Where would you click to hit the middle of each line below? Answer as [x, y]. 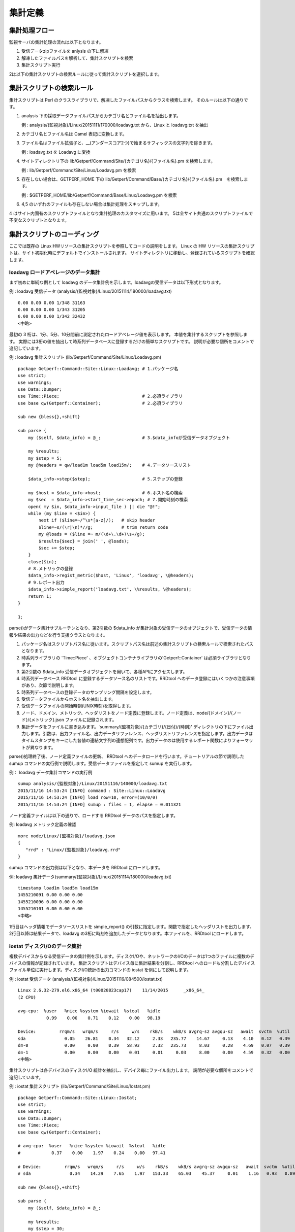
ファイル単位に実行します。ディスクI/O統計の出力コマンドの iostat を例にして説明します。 [100, 970]
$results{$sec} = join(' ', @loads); [84, 541]
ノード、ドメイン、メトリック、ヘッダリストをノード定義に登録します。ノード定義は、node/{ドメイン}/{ [127, 713]
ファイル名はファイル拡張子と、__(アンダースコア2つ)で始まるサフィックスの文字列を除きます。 [118, 143]
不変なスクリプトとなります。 [39, 220]
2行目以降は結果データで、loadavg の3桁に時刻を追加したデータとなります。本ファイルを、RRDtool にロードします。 [128, 933]
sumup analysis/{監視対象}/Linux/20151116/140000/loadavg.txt [92, 784]
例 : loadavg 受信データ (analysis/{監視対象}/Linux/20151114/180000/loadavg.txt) [90, 291]
